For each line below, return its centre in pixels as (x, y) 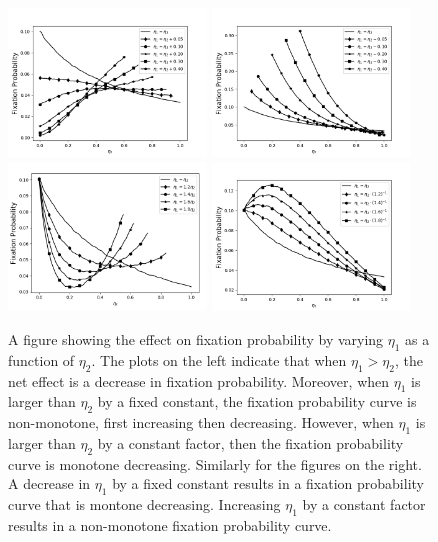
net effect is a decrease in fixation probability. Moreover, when (199, 380)
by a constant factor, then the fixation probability (250, 443)
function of (41, 359)
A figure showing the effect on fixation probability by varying (196, 339)
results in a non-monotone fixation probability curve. (170, 525)
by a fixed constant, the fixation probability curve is (257, 401)
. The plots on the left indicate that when (219, 359)
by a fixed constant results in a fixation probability (268, 483)
